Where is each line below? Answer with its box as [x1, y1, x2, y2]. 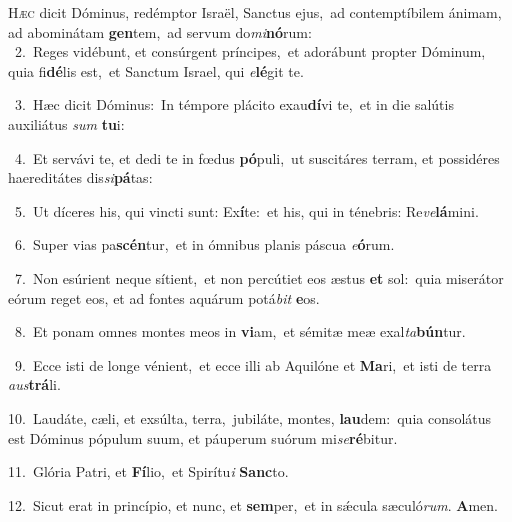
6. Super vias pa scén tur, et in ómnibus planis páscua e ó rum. [14, 234, 395, 255]
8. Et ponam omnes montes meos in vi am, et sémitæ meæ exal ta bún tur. [14, 321, 466, 342]
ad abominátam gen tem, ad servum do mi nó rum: [8, 21, 312, 42]
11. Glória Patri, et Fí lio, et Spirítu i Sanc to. [8, 461, 289, 482]
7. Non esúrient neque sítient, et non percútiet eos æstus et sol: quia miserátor [14, 267, 504, 288]
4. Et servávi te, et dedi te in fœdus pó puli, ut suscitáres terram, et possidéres [14, 147, 500, 168]
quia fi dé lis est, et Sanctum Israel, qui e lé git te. [8, 60, 304, 81]
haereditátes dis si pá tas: [8, 167, 153, 188]
